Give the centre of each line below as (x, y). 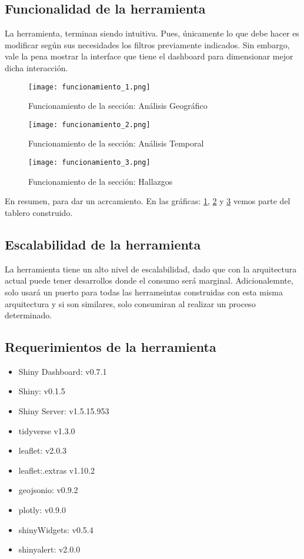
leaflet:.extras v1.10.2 (57, 470)
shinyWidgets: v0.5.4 (56, 529)
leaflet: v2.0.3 (43, 450)
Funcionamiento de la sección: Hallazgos (101, 181)
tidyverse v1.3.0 (47, 430)
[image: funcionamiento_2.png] (89, 124)
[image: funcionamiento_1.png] (89, 87)
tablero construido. (39, 212)
